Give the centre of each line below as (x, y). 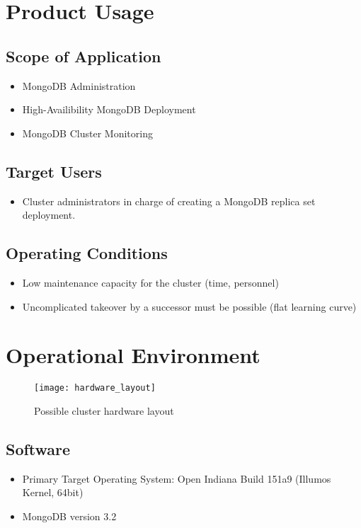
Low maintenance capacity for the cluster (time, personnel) (150, 282)
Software (38, 448)
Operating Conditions (87, 253)
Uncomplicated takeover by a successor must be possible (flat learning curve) (189, 306)
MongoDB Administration (79, 85)
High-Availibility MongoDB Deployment (109, 109)
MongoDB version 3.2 (69, 516)
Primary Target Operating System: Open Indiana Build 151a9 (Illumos (177, 478)
